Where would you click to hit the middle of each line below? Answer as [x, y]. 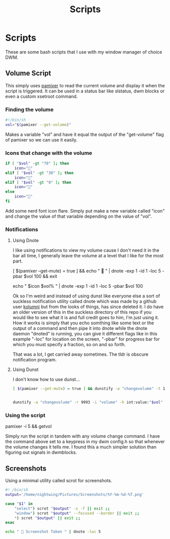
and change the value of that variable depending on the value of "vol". [79, 216]
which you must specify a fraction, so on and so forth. [69, 345]
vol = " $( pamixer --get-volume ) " [38, 125]
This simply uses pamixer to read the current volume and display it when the [85, 85]
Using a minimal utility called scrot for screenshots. [59, 481]
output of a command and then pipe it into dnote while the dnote [80, 328]
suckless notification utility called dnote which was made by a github [84, 301]
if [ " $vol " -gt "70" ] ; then [37, 163]
